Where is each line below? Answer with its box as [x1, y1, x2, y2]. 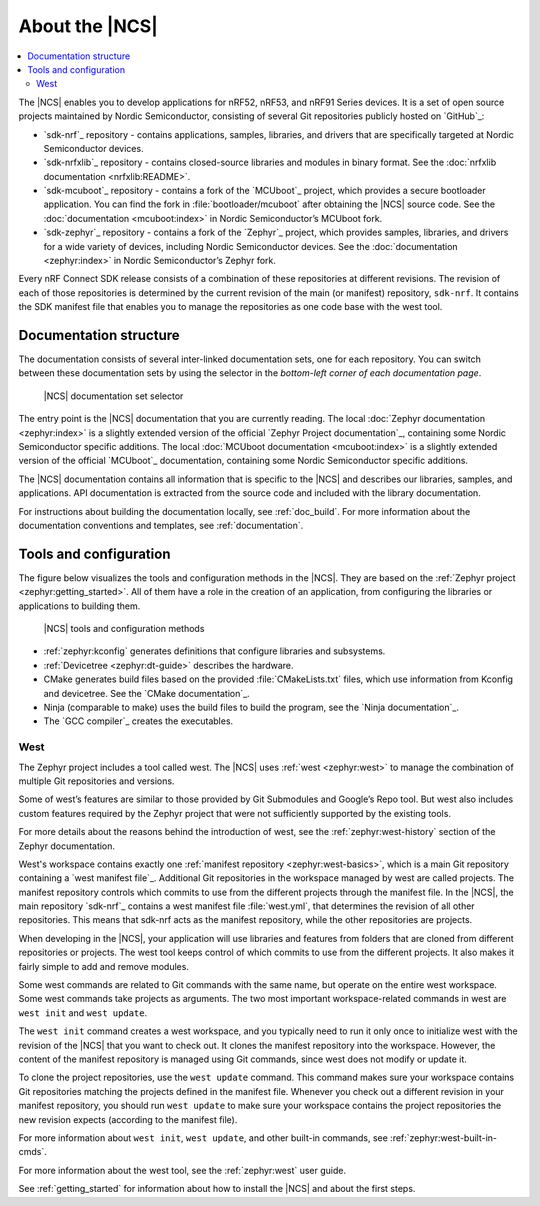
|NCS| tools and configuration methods [43, 623, 205, 635]
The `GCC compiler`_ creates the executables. [43, 715, 234, 727]
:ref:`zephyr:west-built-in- [390, 1131, 498, 1144]
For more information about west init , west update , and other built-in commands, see [18, 1131, 389, 1144]
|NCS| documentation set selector [43, 390, 184, 402]
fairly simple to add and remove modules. [18, 960, 190, 972]
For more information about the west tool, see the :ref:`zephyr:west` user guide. [18, 1164, 347, 1176]
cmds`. [18, 1146, 47, 1158]
